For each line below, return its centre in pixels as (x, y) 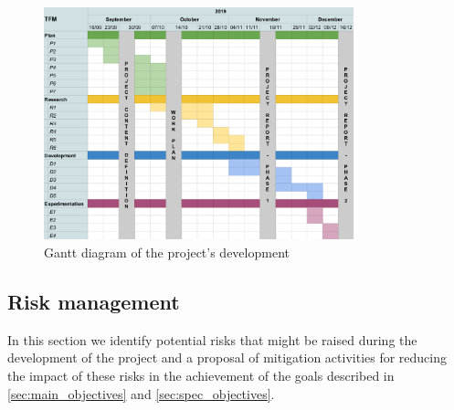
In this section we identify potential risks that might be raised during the (212, 339)
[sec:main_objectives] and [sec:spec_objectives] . (141, 393)
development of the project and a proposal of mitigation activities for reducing (227, 357)
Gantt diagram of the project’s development (167, 252)
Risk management (94, 301)
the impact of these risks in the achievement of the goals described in (201, 375)
